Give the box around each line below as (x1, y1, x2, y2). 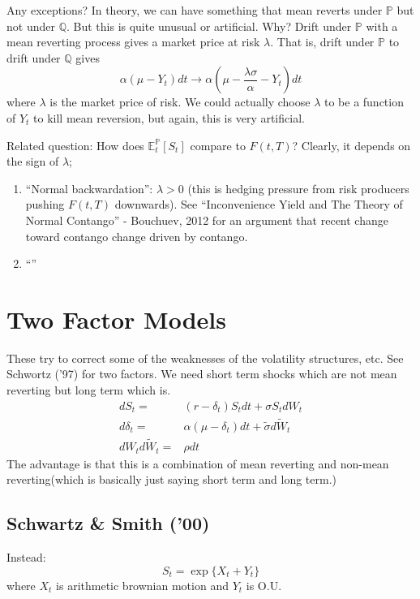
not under (6, 17, 55, 34)
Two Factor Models (6, 302, 226, 335)
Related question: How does (6, 136, 144, 153)
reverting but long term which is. (6, 381, 171, 399)
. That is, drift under (270, 33, 375, 50)
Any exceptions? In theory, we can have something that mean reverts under (6, 2, 383, 18)
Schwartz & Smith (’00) (6, 511, 210, 536)
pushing (25, 196, 65, 213)
